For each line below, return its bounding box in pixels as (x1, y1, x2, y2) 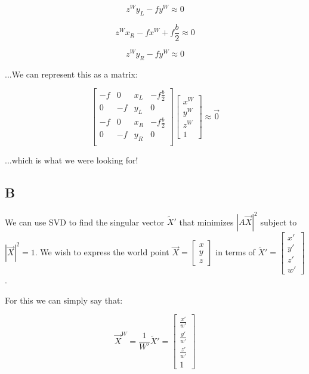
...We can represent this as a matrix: (5, 67, 138, 80)
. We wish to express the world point (35, 246, 169, 258)
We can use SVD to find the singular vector (5, 215, 165, 228)
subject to (260, 215, 297, 228)
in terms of (215, 246, 255, 258)
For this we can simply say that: (5, 293, 123, 306)
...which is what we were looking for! (5, 153, 138, 166)
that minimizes (179, 215, 234, 228)
